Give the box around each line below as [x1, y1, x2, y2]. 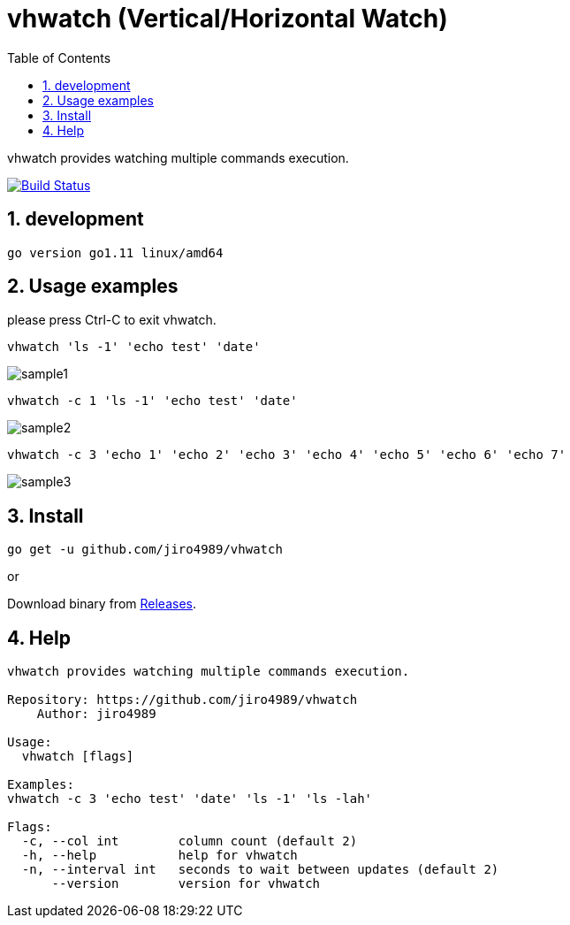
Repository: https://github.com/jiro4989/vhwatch [7, 692, 358, 707]
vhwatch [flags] [21, 749, 134, 764]
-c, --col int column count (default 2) [21, 834, 358, 849]
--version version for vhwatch [51, 876, 321, 891]
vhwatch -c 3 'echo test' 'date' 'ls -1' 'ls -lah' [7, 791, 373, 807]
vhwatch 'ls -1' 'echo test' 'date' [7, 340, 261, 355]
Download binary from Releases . [7, 596, 196, 612]
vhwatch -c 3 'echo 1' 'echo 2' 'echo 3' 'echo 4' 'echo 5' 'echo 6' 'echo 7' [7, 447, 566, 462]
